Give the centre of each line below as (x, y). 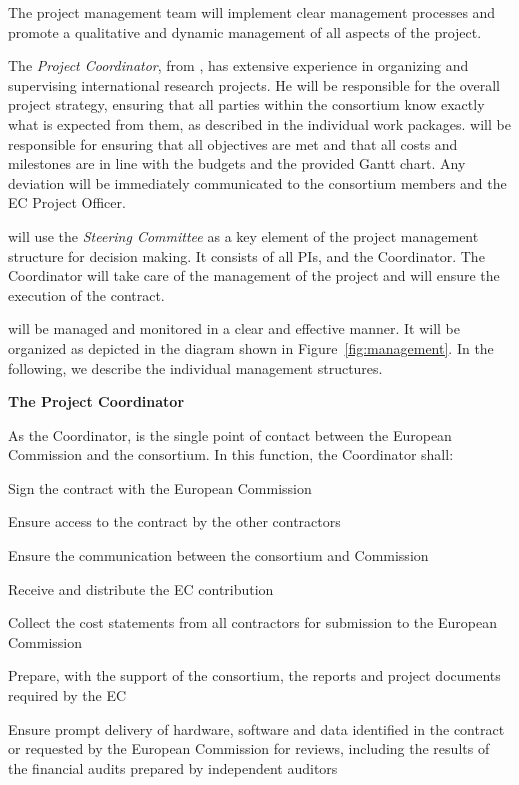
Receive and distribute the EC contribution (141, 588)
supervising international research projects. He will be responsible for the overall (254, 84)
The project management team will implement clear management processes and (252, 12)
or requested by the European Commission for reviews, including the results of (249, 748)
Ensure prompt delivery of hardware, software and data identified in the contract (256, 728)
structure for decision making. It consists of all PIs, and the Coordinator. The (246, 255)
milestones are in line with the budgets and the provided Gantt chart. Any (237, 163)
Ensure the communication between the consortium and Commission (218, 555)
